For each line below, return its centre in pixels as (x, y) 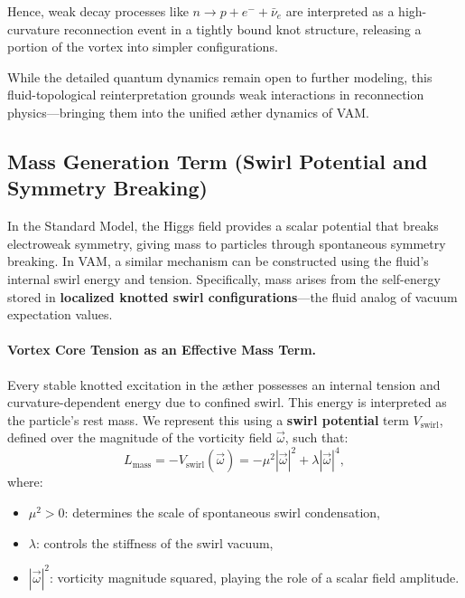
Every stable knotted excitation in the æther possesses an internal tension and (224, 384)
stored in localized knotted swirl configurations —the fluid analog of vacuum (232, 296)
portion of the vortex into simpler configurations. (143, 47)
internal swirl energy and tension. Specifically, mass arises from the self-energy (224, 278)
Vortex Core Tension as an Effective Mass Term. (162, 350)
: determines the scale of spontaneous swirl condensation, (222, 512)
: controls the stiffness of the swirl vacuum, (154, 542)
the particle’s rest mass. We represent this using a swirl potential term (208, 419)
